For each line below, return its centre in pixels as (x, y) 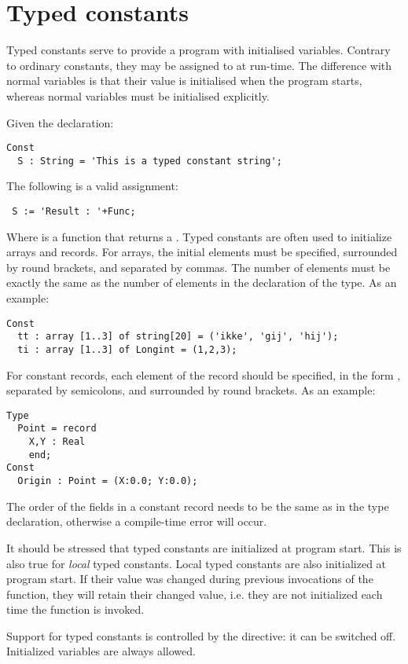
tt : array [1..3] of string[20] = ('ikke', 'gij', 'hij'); (178, 337)
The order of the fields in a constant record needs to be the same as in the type (198, 506)
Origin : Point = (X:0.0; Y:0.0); (108, 481)
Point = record (57, 429)
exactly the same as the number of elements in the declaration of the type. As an (202, 282)
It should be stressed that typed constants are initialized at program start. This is (204, 547)
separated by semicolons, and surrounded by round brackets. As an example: (191, 390)
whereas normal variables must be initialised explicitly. (138, 95)
